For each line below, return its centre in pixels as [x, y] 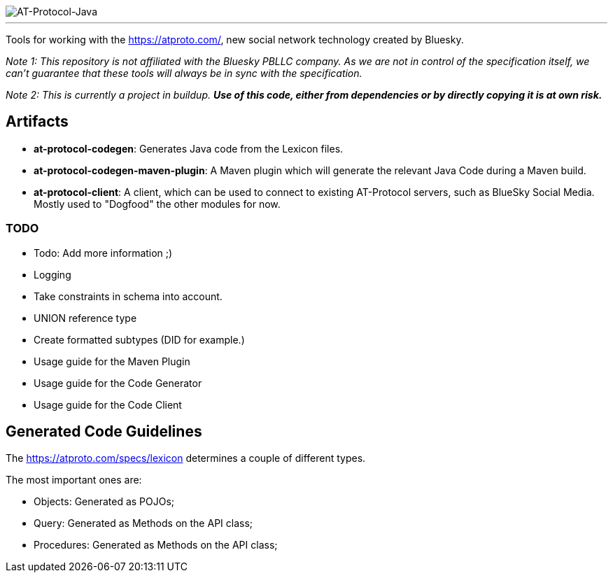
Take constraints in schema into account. [128, 296]
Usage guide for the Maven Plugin [112, 361]
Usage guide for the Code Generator [118, 383]
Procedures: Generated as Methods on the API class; [156, 545]
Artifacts [37, 122]
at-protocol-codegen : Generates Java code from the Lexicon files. [189, 148]
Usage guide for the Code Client [108, 404]
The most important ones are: [74, 480]
